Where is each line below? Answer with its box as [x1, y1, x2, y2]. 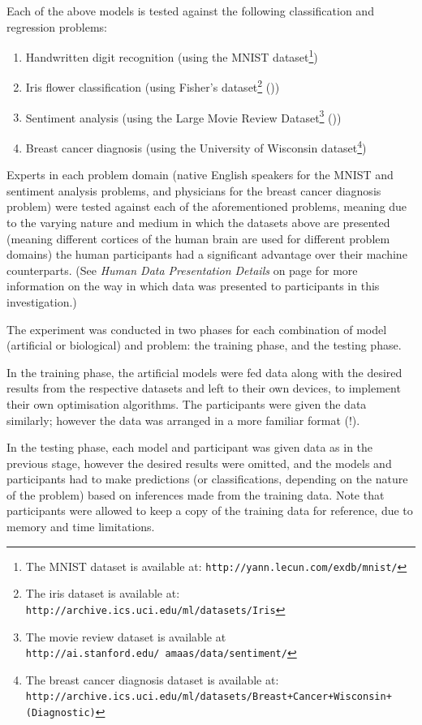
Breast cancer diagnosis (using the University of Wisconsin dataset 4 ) [25, 136, 367, 156]
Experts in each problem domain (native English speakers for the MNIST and [6, 166, 394, 183]
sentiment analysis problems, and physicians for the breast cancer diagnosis [6, 182, 381, 199]
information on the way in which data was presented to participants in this [6, 277, 380, 294]
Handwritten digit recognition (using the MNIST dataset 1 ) [25, 46, 318, 65]
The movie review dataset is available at [25, 628, 226, 645]
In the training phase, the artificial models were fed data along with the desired [6, 363, 403, 380]
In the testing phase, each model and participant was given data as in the [6, 439, 373, 456]
